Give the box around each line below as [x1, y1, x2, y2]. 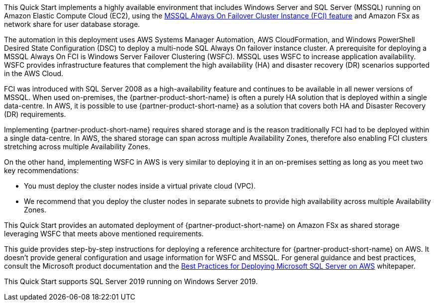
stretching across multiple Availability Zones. [4, 142, 150, 151]
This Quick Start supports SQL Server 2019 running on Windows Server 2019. [4, 277, 258, 286]
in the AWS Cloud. [4, 69, 64, 78]
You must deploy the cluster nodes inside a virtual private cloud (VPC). [24, 182, 256, 190]
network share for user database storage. [4, 20, 140, 28]
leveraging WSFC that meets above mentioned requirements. [4, 229, 204, 238]
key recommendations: [4, 166, 79, 175]
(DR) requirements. [4, 110, 66, 118]
